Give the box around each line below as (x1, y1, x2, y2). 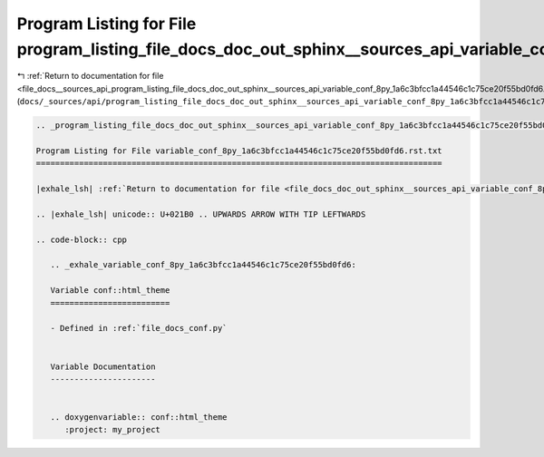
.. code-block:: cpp (35, 234, 127, 245)
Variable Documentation (50, 361, 156, 372)
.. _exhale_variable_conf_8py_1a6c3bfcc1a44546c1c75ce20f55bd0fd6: (50, 259, 357, 270)
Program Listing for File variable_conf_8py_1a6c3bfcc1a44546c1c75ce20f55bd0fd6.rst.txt (35, 145, 443, 156)
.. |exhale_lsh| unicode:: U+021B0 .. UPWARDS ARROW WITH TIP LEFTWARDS (35, 209, 366, 219)
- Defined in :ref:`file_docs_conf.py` (50, 323, 228, 334)
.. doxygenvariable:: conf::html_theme (50, 413, 228, 423)
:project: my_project (64, 424, 160, 435)
